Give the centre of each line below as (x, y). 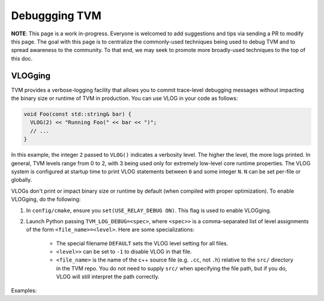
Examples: (24, 290)
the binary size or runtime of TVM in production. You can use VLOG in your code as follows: (124, 98)
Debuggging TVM (56, 16)
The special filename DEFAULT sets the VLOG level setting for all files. (142, 243)
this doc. (22, 58)
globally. (22, 180)
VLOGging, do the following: (46, 199)
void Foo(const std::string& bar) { (78, 114)
